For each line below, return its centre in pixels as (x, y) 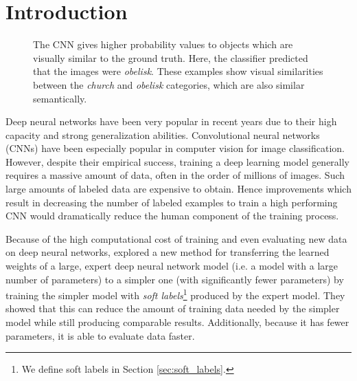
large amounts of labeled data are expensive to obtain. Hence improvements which (178, 189)
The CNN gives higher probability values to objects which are (163, 44)
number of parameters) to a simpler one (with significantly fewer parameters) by (175, 279)
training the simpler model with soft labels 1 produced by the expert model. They (175, 294)
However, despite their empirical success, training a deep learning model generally (178, 161)
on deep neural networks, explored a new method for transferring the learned (168, 252)
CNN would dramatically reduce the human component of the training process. (172, 216)
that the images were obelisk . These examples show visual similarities (178, 71)
